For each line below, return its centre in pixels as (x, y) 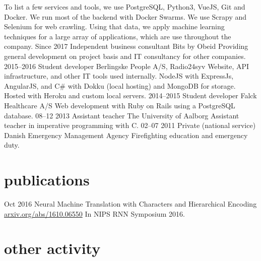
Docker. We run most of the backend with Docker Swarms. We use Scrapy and (125, 16)
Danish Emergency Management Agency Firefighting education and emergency (126, 135)
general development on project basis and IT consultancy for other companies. (125, 56)
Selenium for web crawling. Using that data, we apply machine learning (114, 26)
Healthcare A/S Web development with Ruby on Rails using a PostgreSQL (120, 105)
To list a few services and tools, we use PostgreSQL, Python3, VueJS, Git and (125, 7)
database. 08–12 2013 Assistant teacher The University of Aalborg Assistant (122, 115)
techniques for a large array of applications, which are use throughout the (118, 36)
